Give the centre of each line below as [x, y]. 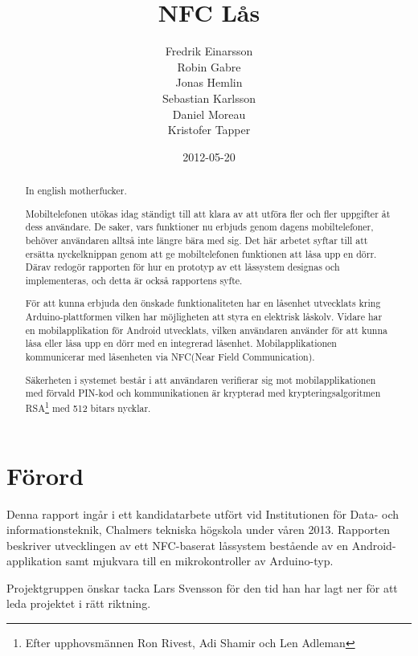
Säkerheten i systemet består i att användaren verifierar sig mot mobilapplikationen [201, 379]
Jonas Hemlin [209, 82]
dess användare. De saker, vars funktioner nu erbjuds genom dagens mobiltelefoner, [199, 227]
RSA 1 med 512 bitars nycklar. [88, 406]
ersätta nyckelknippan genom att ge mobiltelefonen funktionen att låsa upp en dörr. [201, 253]
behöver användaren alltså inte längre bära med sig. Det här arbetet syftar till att [197, 240]
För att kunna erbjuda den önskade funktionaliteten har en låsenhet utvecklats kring [203, 303]
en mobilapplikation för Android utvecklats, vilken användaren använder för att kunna [206, 330]
